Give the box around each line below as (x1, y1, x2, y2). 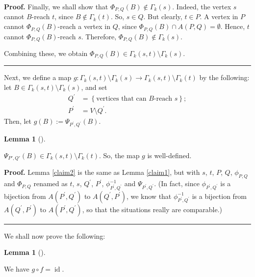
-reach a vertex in (57, 21, 110, 31)
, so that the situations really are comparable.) (82, 204, 223, 214)
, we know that (126, 191, 172, 201)
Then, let (4, 115, 31, 126)
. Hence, (220, 21, 245, 31)
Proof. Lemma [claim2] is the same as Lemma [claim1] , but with (4, 167, 200, 177)
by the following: (199, 72, 250, 83)
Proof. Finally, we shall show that (4, 1, 108, 11)
